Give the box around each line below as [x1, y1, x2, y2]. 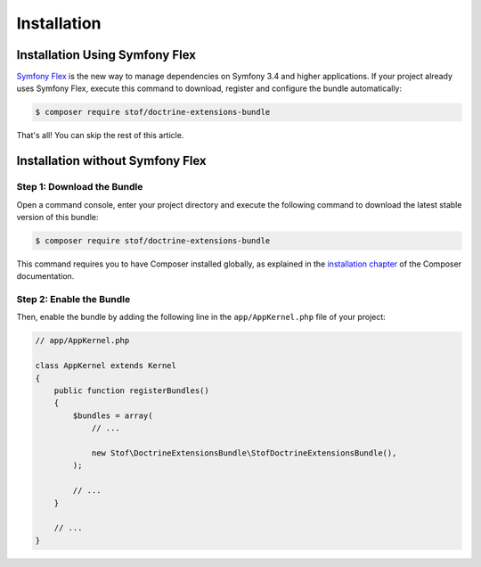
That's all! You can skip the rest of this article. [16, 130, 184, 141]
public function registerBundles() [53, 386, 209, 396]
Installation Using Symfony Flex [16, 47, 196, 62]
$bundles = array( [72, 410, 153, 421]
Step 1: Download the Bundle [16, 181, 143, 193]
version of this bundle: [16, 211, 99, 222]
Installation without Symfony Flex [16, 153, 207, 168]
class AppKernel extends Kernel [35, 361, 177, 371]
